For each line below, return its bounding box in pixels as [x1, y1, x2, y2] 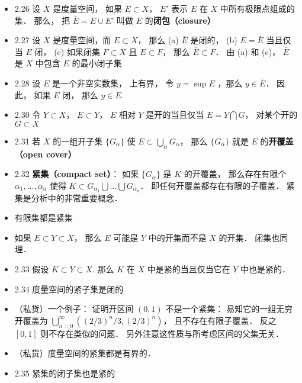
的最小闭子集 [72, 57, 122, 69]
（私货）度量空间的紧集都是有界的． [14, 347, 156, 359]
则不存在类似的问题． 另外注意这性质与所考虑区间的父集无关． [40, 327, 284, 339]
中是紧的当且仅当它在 [147, 262, 230, 275]
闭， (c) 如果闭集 [34, 45, 100, 57]
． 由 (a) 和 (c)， [215, 45, 281, 57]
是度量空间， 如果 [53, 2, 122, 14]
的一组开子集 [53, 134, 103, 147]
